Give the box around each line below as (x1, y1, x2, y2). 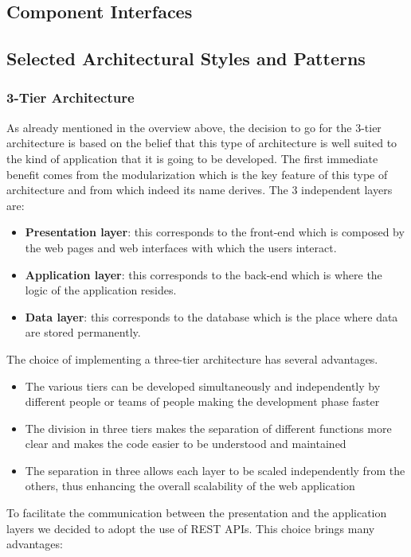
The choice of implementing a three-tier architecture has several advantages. (6, 350, 378, 367)
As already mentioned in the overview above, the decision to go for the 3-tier (6, 119, 382, 135)
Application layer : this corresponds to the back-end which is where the (25, 266, 382, 282)
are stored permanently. (25, 324, 141, 341)
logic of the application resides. (25, 282, 177, 298)
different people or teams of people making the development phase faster (25, 393, 380, 410)
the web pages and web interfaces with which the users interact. (25, 239, 337, 255)
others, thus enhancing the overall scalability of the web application (25, 477, 355, 494)
